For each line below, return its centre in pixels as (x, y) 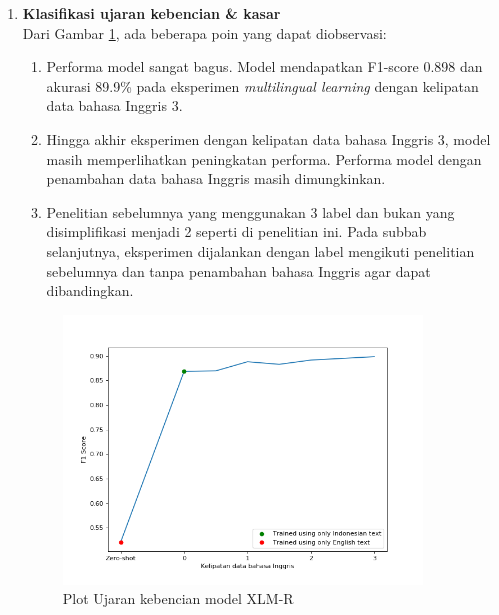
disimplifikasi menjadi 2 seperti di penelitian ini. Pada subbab (236, 231)
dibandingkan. (90, 290)
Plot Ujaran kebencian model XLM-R (178, 598)
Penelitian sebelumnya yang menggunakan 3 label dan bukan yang (250, 211)
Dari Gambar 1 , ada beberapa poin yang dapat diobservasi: (204, 32)
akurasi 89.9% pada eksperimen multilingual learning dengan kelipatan (262, 85)
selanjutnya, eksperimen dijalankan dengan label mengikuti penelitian (260, 250)
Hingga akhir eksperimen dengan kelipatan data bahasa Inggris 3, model (268, 138)
